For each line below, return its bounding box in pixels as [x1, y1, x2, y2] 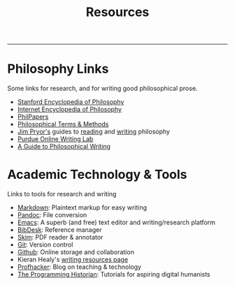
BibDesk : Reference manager [17, 226, 102, 234]
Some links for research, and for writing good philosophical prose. [7, 85, 198, 93]
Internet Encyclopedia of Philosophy [17, 105, 122, 114]
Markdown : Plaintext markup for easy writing [17, 203, 148, 212]
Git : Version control [17, 240, 73, 249]
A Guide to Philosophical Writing [17, 142, 111, 151]
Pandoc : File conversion [17, 211, 87, 219]
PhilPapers [17, 112, 49, 121]
